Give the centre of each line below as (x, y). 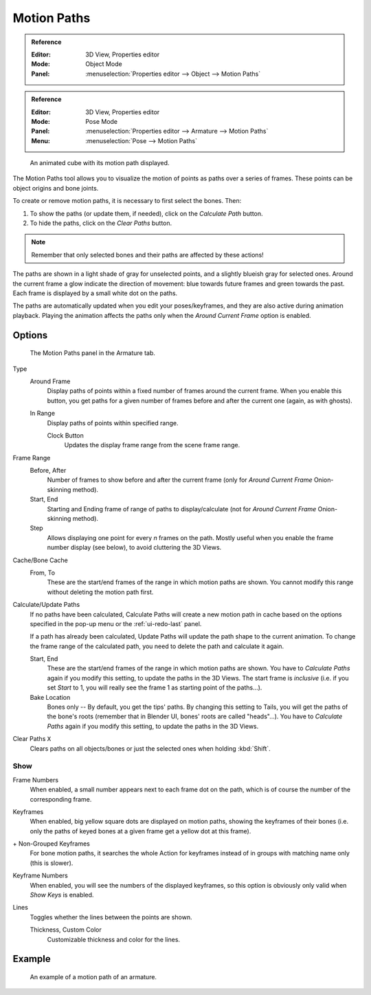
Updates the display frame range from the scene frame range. (152, 445)
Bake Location (50, 697)
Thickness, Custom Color (66, 930)
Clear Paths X (32, 739)
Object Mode (104, 64)
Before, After (48, 471)
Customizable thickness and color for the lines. (114, 939)
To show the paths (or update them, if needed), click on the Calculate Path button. (147, 213)
